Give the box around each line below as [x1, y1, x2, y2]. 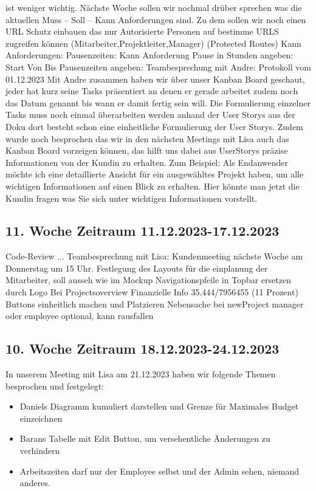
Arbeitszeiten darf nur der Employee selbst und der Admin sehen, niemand [19, 464, 300, 477]
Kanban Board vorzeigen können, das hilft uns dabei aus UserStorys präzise [5, 144, 288, 157]
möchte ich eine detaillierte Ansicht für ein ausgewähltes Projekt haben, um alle [5, 168, 304, 180]
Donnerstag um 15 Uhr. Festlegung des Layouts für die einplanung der [5, 261, 268, 274]
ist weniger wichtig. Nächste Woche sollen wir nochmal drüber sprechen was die [5, 1, 302, 13]
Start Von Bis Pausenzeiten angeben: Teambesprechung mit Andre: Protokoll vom [5, 60, 312, 73]
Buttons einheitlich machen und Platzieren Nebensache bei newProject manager [5, 297, 304, 310]
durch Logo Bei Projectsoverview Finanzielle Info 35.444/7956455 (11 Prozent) [5, 286, 298, 298]
